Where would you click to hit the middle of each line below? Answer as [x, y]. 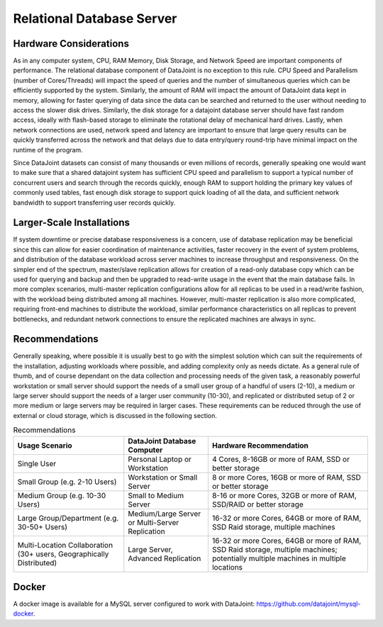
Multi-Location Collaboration [65, 545]
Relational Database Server [95, 18]
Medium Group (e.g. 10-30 [62, 495]
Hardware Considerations [71, 44]
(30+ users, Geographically [63, 554]
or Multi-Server [154, 522]
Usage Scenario [45, 445]
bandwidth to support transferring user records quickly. [94, 203]
